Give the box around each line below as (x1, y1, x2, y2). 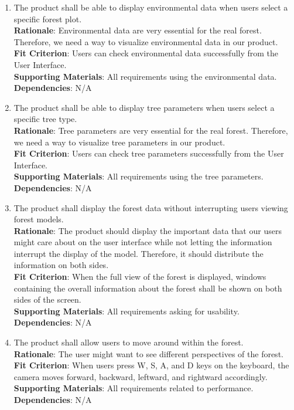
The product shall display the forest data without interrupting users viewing (13, 201, 288, 214)
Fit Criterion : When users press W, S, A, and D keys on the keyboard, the (13, 359, 289, 371)
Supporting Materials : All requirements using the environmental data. (13, 70, 277, 82)
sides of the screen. (13, 293, 81, 306)
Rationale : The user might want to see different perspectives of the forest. (13, 347, 283, 360)
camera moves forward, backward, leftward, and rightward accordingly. (13, 370, 268, 382)
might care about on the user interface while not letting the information (13, 236, 272, 248)
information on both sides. (13, 259, 109, 271)
